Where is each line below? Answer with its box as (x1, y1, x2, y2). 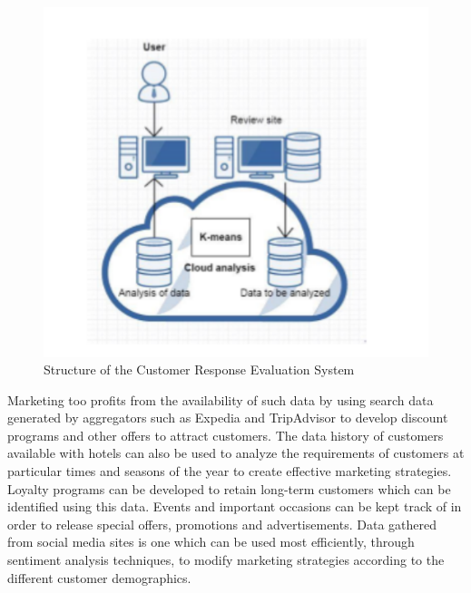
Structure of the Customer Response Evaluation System (44, 360, 355, 379)
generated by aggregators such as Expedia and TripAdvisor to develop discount (7, 408, 448, 427)
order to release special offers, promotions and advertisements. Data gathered (7, 514, 437, 533)
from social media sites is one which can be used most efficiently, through (7, 532, 415, 551)
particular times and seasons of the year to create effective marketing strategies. (7, 462, 452, 481)
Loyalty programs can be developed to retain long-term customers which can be (7, 479, 451, 498)
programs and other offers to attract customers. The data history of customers (7, 425, 444, 444)
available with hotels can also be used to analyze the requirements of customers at (7, 443, 465, 462)
